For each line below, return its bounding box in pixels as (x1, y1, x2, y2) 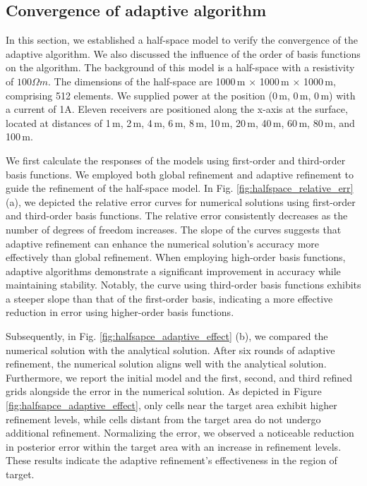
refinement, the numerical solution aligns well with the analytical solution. (6, 356, 327, 371)
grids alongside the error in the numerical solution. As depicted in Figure (6, 384, 322, 399)
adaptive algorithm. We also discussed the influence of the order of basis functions (6, 46, 361, 61)
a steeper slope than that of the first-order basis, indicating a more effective (6, 291, 333, 305)
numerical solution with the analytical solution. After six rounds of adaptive (6, 342, 335, 357)
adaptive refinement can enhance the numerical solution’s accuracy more (6, 236, 320, 250)
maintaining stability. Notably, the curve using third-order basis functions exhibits (6, 277, 361, 292)
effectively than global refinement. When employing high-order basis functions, (6, 250, 346, 265)
